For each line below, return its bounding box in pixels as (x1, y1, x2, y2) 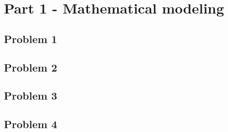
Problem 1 (4, 31, 57, 46)
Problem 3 (4, 88, 57, 103)
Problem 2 (4, 59, 57, 74)
